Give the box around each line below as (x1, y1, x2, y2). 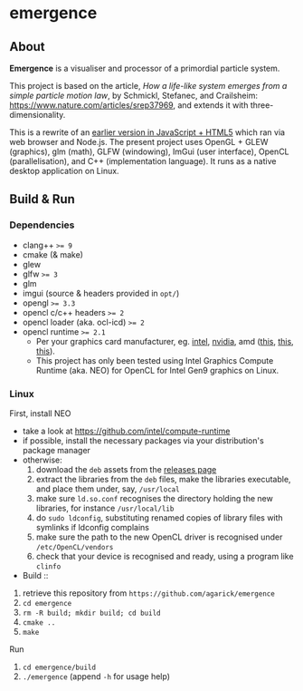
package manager (22, 444, 90, 455)
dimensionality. (9, 110, 66, 120)
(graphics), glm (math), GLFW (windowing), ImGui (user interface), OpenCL (9, 146, 289, 157)
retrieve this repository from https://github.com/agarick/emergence (22, 588, 276, 599)
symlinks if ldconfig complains (35, 521, 149, 532)
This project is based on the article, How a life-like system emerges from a (9, 81, 288, 91)
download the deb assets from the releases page (35, 463, 217, 474)
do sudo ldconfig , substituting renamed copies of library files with (35, 511, 283, 523)
